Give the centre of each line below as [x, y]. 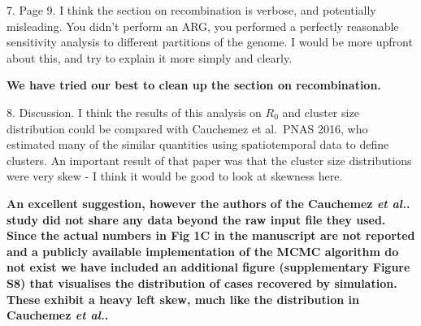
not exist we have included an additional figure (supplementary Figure [208, 267]
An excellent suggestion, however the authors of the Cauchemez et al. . [208, 203]
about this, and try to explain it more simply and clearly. [150, 57]
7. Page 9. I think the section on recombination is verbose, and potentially [191, 10]
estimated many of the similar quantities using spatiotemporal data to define [198, 144]
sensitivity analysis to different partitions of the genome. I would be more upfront [210, 42]
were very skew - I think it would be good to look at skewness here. [175, 176]
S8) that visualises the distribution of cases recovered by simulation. [202, 283]
